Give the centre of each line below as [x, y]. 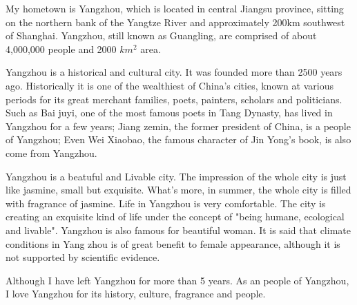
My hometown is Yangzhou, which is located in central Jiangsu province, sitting [175, 8]
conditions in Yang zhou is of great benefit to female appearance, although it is [173, 243]
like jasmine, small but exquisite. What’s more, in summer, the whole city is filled [178, 190]
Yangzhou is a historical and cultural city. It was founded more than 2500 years [174, 72]
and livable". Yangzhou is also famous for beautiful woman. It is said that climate [178, 230]
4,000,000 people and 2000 [61, 49]
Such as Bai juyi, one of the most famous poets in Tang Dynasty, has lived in [169, 113]
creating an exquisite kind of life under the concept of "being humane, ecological [175, 217]
